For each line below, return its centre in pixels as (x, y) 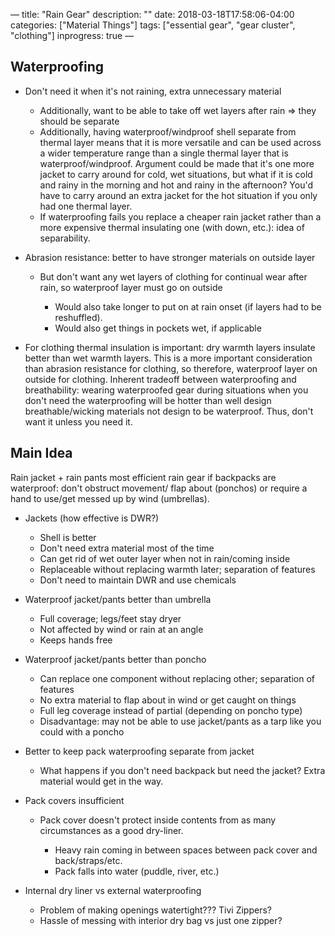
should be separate (79, 121)
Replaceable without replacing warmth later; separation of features (177, 569)
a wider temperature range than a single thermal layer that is (164, 153)
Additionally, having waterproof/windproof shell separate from (168, 131)
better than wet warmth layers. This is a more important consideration (168, 358)
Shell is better (68, 537)
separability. (65, 238)
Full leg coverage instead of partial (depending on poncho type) (171, 710)
